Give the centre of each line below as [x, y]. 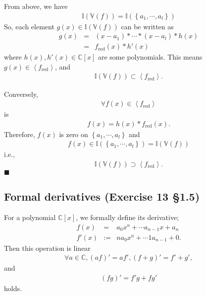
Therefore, [20, 134]
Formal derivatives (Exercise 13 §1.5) [102, 196]
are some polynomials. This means [150, 57]
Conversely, [21, 94]
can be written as [147, 26]
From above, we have [36, 6]
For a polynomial [30, 217]
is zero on [74, 134]
